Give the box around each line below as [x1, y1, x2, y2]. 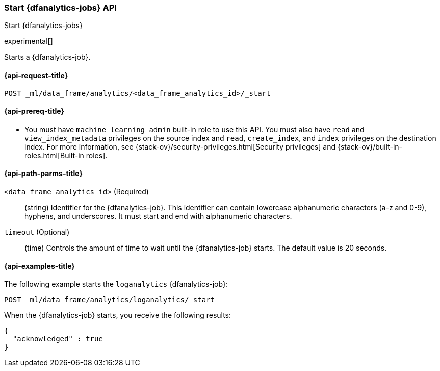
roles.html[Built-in [24, 151, 84, 160]
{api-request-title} [4, 70, 68, 80]
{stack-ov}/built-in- [337, 142, 402, 151]
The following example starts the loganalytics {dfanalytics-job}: [4, 280, 228, 289]
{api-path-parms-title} [4, 169, 83, 178]
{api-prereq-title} [4, 107, 65, 116]
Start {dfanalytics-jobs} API [4, 3, 117, 13]
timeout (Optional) [4, 228, 70, 237]
